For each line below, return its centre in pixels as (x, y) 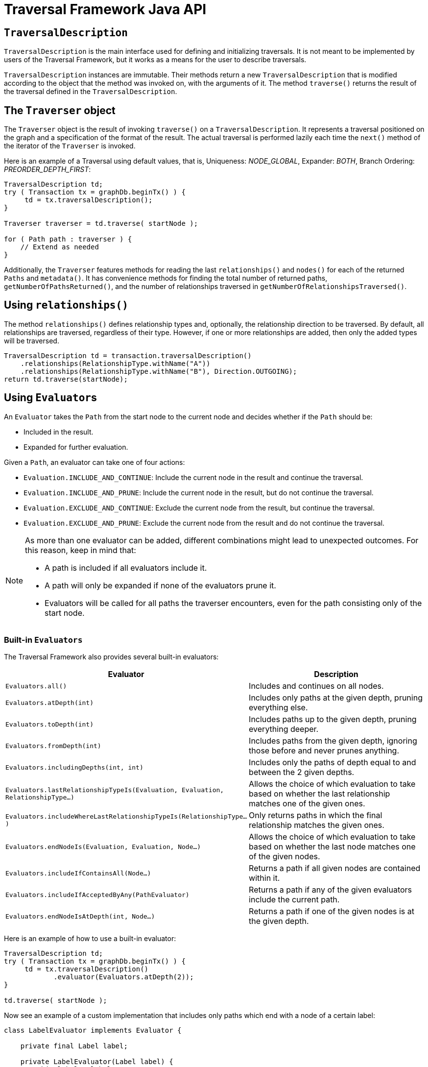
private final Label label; (74, 1046)
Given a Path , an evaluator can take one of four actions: (95, 462)
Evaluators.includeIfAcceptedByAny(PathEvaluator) (97, 895)
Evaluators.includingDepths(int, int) (74, 767)
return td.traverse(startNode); (66, 379)
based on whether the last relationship (320, 794)
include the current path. (294, 900)
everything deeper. (284, 729)
